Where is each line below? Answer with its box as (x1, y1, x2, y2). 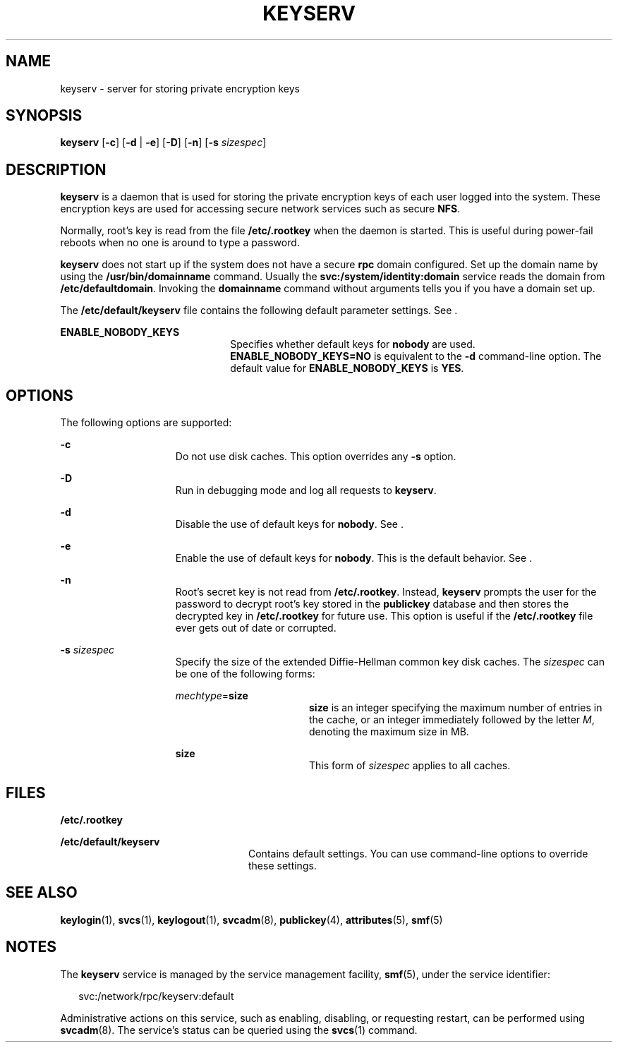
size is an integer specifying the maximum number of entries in (309, 701, 602, 714)
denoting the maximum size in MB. (309, 725, 469, 738)
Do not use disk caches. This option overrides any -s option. (175, 450, 456, 463)
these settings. (248, 859, 317, 872)
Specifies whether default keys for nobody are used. (230, 338, 475, 351)
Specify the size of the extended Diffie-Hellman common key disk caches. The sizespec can (175, 656, 605, 668)
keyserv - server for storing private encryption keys (60, 82, 300, 95)
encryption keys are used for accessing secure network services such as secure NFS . (60, 203, 461, 215)
